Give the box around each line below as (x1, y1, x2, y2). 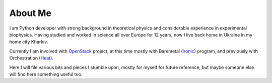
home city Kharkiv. (9, 39, 48, 45)
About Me (9, 7, 51, 18)
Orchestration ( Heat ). (9, 55, 54, 61)
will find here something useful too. (9, 71, 83, 77)
